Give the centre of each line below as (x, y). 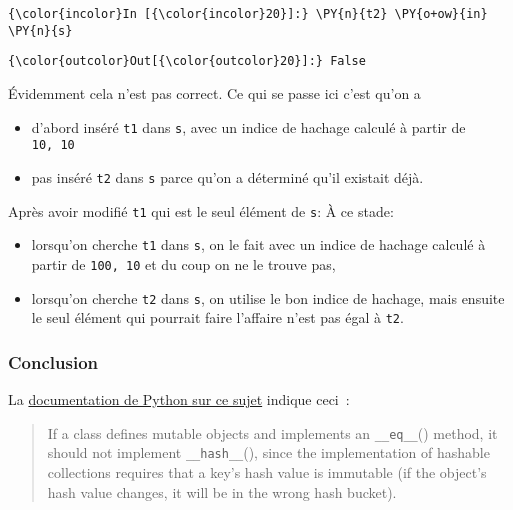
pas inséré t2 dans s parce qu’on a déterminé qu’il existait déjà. (227, 176)
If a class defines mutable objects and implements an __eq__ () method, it (272, 432)
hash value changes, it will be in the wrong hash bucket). (222, 491)
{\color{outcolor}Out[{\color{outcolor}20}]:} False (187, 61)
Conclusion (53, 361)
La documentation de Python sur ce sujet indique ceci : (179, 399)
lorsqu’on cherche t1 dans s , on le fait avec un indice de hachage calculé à (258, 244)
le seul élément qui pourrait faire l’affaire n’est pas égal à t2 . (217, 317)
